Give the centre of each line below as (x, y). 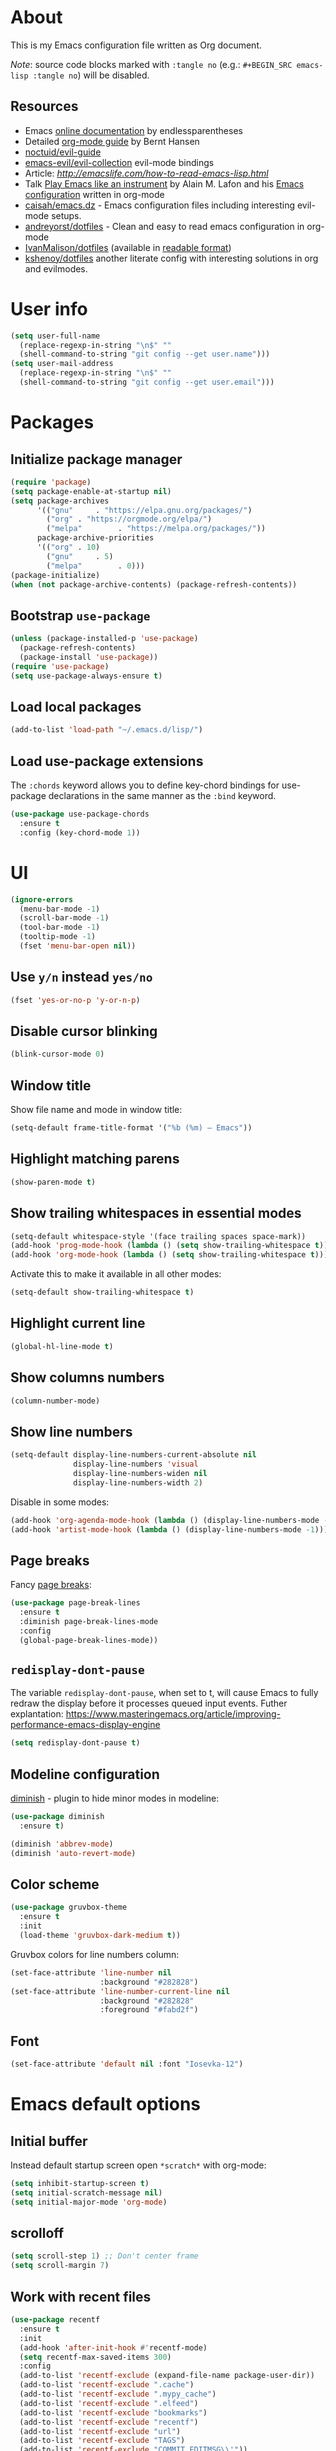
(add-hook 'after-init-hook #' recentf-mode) (113, 2347)
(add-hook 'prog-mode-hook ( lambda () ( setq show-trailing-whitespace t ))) (171, 1246)
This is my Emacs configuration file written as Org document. (136, 45)
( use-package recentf (55, 2320)
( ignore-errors (42, 899)
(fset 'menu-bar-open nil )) (78, 946)
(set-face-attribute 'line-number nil (91, 1972)
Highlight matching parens (95, 1159)
